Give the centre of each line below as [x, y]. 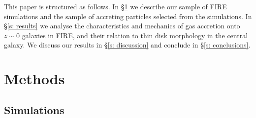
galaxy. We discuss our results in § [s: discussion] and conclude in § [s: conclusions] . [127, 45]
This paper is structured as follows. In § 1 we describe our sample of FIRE [115, 6]
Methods [34, 79]
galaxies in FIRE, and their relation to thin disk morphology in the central [135, 35]
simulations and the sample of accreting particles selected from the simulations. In [128, 16]
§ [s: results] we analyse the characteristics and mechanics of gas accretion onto [122, 26]
